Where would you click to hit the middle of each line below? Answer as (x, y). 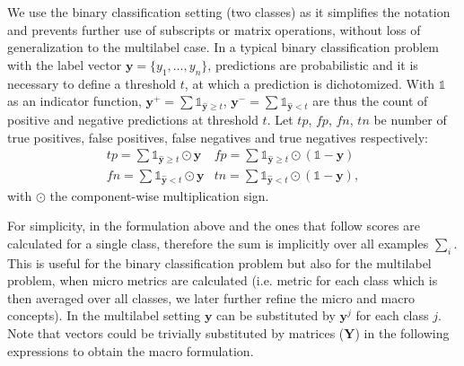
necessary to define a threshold (92, 83)
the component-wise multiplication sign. (159, 195)
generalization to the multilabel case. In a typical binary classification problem (223, 47)
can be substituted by (276, 315)
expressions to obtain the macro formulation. (131, 350)
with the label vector (65, 64)
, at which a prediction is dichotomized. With (310, 83)
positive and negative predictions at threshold (133, 119)
